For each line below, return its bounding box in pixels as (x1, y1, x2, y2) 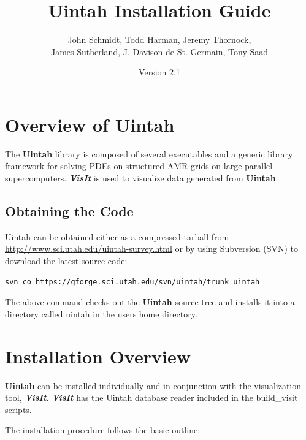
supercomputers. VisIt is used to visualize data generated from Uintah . (5, 172, 278, 184)
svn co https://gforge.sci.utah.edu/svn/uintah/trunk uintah (5, 277, 260, 286)
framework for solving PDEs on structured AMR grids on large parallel (5, 159, 273, 172)
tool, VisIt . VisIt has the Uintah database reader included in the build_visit (5, 391, 298, 404)
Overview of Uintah (5, 112, 175, 137)
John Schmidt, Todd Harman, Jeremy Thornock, (67, 33, 251, 46)
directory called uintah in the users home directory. (5, 307, 197, 320)
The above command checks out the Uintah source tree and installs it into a (5, 295, 295, 308)
